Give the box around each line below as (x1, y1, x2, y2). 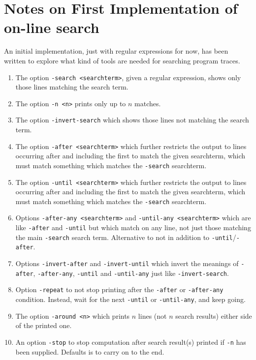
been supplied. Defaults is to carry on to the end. (15, 346, 164, 357)
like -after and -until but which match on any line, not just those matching (15, 222, 251, 233)
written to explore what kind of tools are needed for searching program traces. (4, 55, 240, 65)
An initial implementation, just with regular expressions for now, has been (4, 46, 228, 56)
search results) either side (175, 310, 252, 321)
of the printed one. (15, 320, 72, 330)
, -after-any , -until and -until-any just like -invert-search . (33, 268, 229, 278)
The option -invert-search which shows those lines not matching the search (15, 115, 249, 125)
